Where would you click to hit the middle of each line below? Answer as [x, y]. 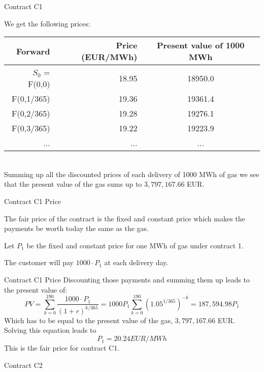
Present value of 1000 [201, 45]
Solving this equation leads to [50, 330]
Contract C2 [23, 365]
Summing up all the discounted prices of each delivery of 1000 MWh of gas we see [132, 174]
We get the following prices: [47, 23]
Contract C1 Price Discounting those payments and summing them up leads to [127, 279]
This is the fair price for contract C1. [62, 348]
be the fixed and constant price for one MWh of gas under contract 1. [135, 245]
